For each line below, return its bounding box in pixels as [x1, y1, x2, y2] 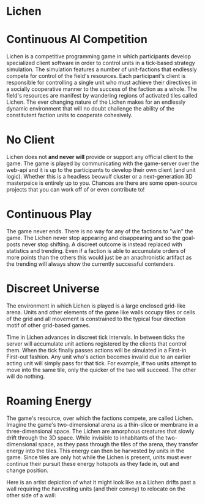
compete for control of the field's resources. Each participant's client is [6, 72, 186, 80]
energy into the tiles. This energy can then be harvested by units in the [6, 447, 185, 454]
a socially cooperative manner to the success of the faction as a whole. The [6, 85, 198, 93]
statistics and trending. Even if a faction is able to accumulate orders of [6, 247, 186, 254]
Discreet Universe [6, 282, 100, 296]
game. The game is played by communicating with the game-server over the [6, 160, 199, 167]
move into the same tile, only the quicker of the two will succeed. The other [6, 366, 196, 373]
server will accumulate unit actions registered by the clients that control [6, 339, 187, 347]
